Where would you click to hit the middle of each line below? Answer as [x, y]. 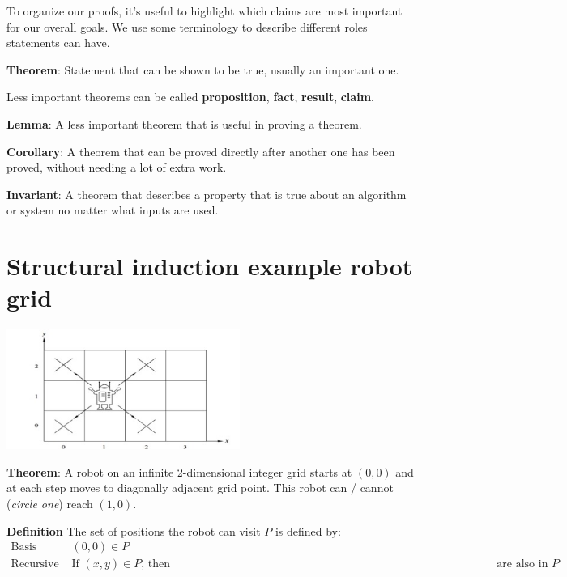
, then [156, 564]
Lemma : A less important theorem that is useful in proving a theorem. [184, 123]
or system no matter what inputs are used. [113, 210]
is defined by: [308, 530]
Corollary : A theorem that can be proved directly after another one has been [201, 151]
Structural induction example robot [210, 266]
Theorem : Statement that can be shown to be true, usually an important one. [203, 69]
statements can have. [58, 42]
